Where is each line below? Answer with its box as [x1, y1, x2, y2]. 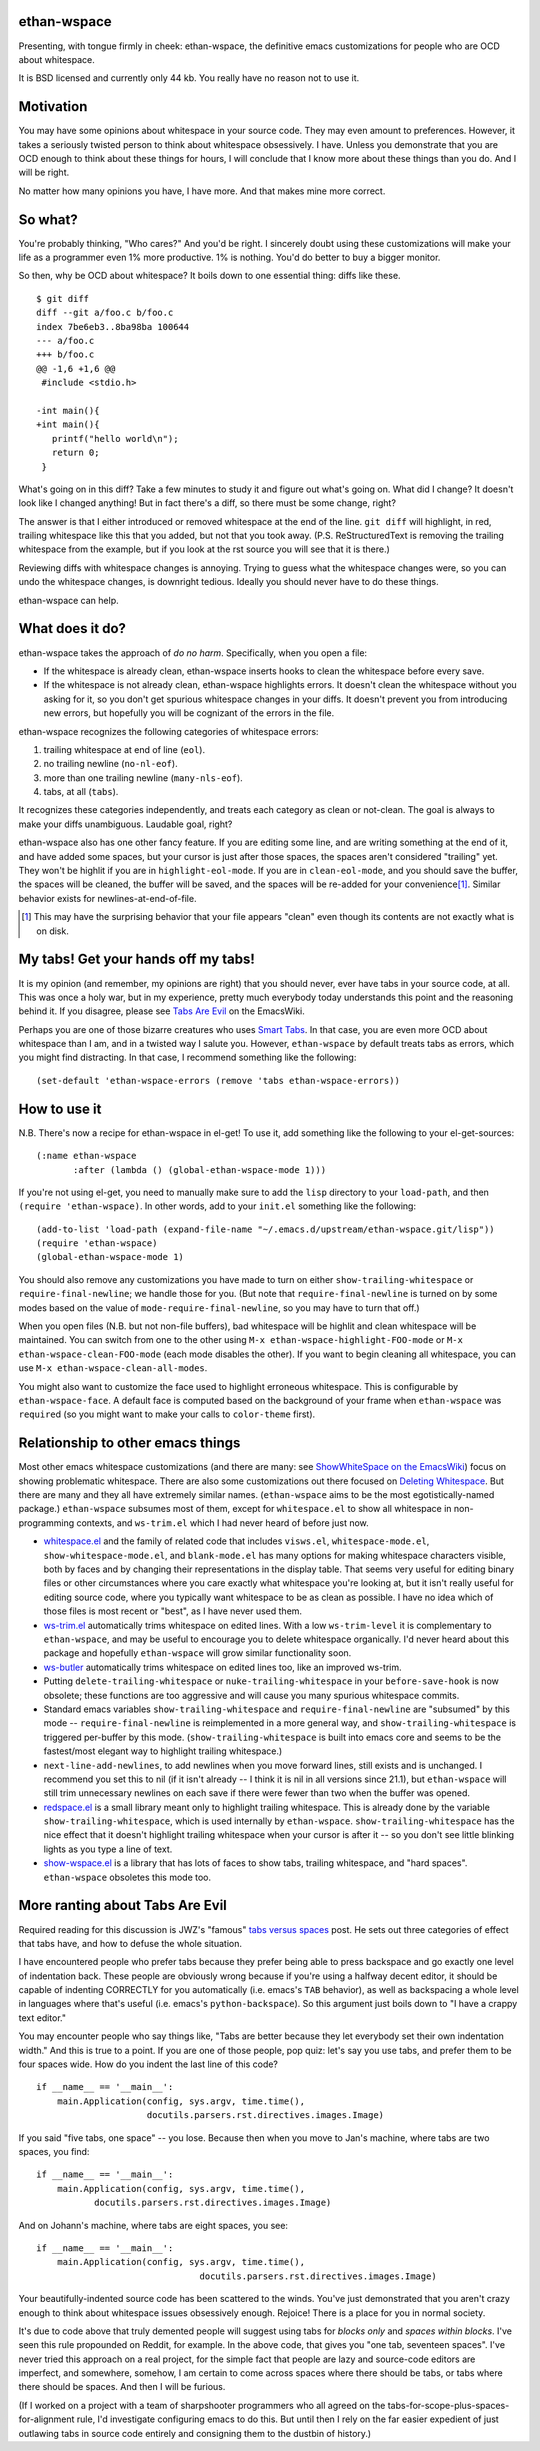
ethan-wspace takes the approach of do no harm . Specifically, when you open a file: [18, 646, 368, 659]
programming [18, 1516, 75, 1529]
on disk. [36, 925, 69, 937]
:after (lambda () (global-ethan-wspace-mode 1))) [73, 1164, 327, 1175]
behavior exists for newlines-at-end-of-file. [18, 892, 197, 904]
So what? [18, 211, 79, 228]
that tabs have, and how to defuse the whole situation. [18, 1937, 242, 1949]
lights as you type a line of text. [43, 1843, 173, 1855]
